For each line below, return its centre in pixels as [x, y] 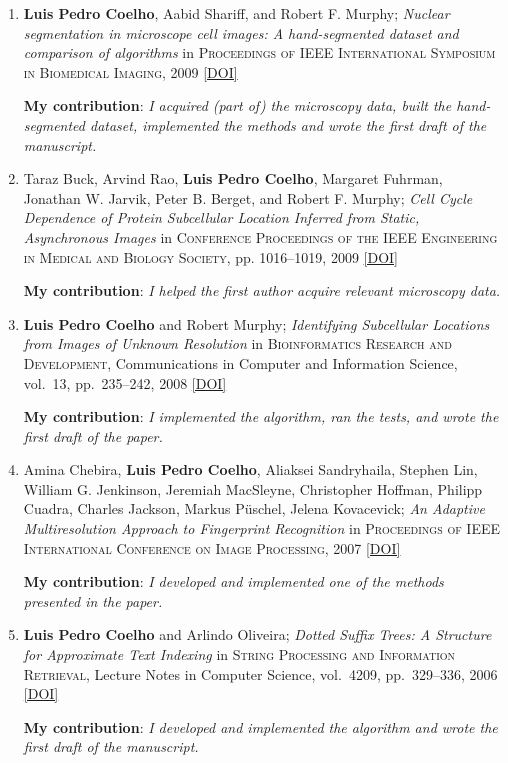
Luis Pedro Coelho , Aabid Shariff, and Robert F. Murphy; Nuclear [236, 13]
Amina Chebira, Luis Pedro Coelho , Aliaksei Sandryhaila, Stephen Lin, [250, 469]
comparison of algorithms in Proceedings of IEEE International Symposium [259, 52]
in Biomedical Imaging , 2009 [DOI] [130, 71]
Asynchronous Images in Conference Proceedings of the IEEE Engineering [260, 236]
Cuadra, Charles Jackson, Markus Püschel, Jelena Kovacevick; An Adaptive [254, 508]
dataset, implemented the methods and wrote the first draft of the [288, 124]
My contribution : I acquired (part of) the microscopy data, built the [237, 105]
